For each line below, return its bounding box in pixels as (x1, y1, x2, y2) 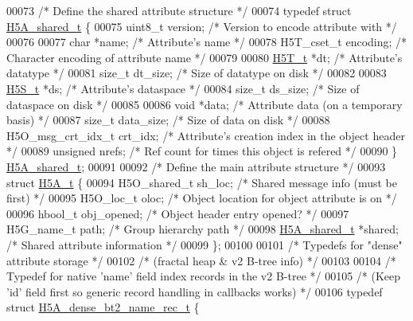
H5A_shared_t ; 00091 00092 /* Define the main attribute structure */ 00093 (6, 158, 386, 174)
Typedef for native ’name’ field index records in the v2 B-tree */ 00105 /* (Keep (6, 268, 401, 284)
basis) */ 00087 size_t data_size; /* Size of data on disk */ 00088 (6, 112, 330, 128)
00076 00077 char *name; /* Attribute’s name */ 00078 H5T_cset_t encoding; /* (6, 33, 407, 50)
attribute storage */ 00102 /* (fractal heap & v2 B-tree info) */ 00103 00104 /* (6, 252, 396, 268)
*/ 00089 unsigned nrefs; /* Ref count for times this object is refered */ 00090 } (6, 143, 398, 159)
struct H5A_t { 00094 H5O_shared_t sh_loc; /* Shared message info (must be (6, 174, 397, 190)
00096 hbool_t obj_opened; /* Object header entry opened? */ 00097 (6, 205, 349, 221)
